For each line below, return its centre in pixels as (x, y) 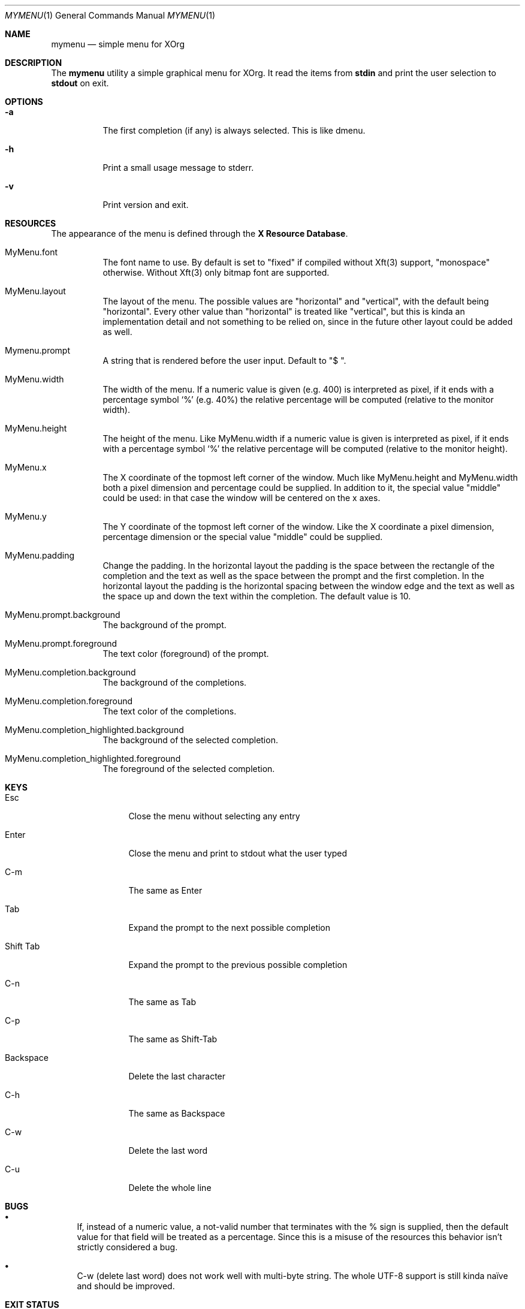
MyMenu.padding (40, 555)
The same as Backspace (177, 1113)
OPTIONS (24, 102)
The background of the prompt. (165, 625)
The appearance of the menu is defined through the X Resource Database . (200, 233)
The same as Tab (162, 1002)
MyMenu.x (26, 467)
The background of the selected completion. (190, 740)
